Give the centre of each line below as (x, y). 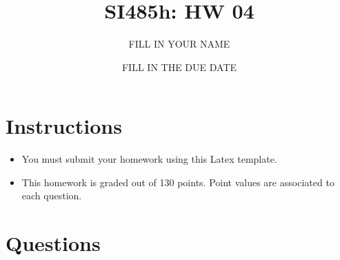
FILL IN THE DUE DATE (179, 67)
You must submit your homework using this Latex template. (149, 159)
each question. (52, 196)
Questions (53, 243)
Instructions (64, 126)
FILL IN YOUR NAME (179, 44)
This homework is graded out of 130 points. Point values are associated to (178, 182)
